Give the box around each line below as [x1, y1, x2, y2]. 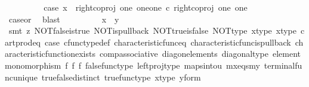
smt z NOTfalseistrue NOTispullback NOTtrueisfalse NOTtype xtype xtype [8, 24, 297, 37]
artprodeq [5, 36, 41, 48]
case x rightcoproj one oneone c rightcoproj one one [44, 1, 248, 13]
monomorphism [5, 59, 61, 71]
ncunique [5, 70, 38, 83]
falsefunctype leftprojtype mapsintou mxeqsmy [85, 59, 260, 71]
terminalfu [264, 59, 302, 71]
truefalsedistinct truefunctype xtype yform [41, 70, 201, 83]
